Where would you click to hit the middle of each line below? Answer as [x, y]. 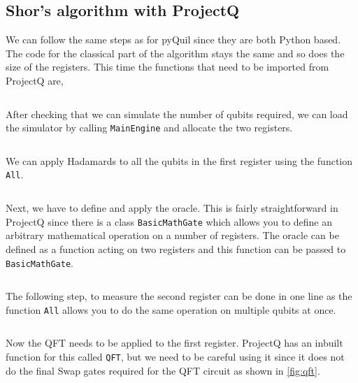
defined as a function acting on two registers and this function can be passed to [176, 248]
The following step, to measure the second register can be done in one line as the [179, 296]
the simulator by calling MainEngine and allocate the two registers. [149, 128]
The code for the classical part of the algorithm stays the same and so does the [175, 53]
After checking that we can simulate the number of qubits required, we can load [177, 114]
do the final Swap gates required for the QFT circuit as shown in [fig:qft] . [163, 370]
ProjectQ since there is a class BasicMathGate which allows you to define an [169, 221]
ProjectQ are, [35, 80]
